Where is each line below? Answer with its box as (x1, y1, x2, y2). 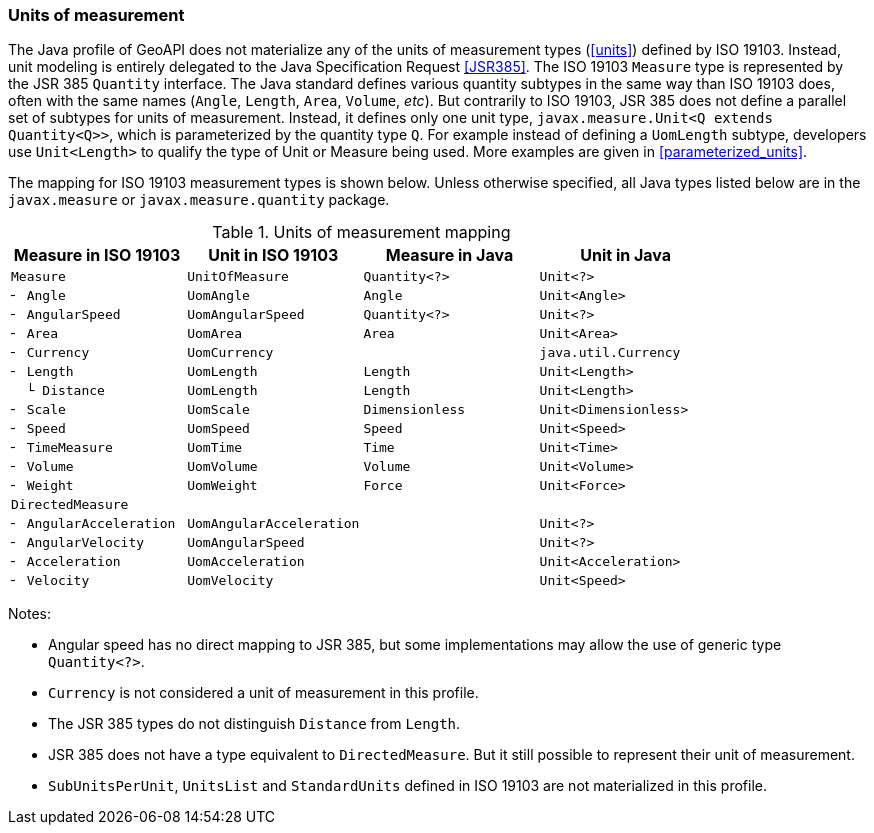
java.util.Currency (539, 345, 681, 361)
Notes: (8, 605, 51, 623)
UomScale (187, 402, 250, 418)
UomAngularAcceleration (187, 516, 360, 532)
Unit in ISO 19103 (208, 245, 339, 266)
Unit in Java (580, 245, 672, 266)
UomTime (187, 440, 242, 456)
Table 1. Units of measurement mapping (212, 222, 511, 243)
